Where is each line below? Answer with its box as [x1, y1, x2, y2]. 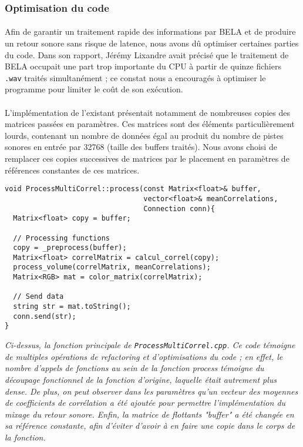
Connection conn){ [143, 204, 215, 213]
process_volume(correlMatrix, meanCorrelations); [13, 263, 211, 272]
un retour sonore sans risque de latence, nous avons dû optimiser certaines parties [5, 37, 299, 49]
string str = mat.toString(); [13, 302, 131, 311]
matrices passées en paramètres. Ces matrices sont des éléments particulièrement [5, 118, 295, 130]
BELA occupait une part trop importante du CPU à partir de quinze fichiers [5, 60, 281, 72]
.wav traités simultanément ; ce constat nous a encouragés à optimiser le [5, 71, 266, 84]
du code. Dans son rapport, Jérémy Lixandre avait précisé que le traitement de [5, 48, 289, 61]
